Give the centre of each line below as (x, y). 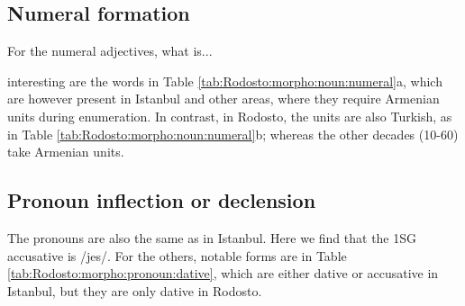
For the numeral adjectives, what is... (110, 51)
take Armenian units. (66, 152)
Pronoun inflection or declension (162, 200)
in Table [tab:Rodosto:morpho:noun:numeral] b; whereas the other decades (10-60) (233, 134)
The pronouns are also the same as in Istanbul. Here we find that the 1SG (212, 237)
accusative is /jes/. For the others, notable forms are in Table (177, 255)
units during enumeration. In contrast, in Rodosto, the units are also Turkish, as (230, 116)
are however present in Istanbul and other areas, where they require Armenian (223, 99)
